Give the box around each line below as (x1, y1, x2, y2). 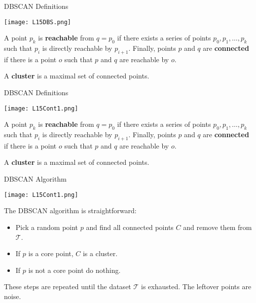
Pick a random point (15, 222, 78, 232)
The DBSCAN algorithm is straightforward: (4, 205, 137, 216)
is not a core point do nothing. (28, 265, 121, 275)
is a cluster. (82, 248, 118, 259)
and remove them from (183, 222, 252, 232)
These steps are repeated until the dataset (4, 281, 131, 292)
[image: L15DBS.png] (4, 18, 72, 26)
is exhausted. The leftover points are (141, 281, 252, 292)
